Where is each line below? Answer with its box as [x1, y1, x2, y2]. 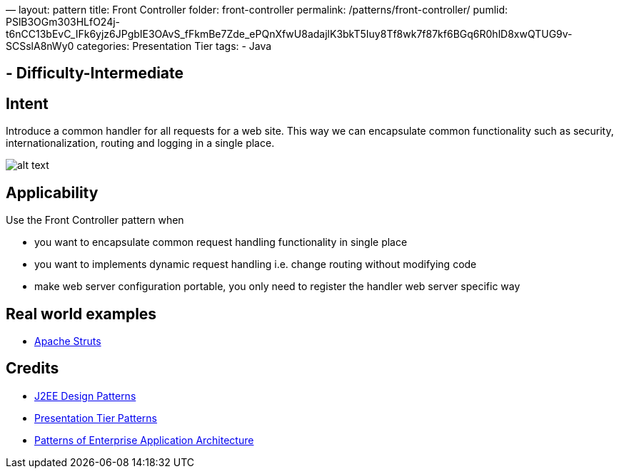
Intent [6, 94, 49, 113]
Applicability [6, 183, 99, 202]
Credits [6, 359, 59, 378]
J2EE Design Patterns [34, 389, 136, 402]
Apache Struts [34, 334, 101, 347]
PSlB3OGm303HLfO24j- [6, 16, 121, 28]
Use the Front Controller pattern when [6, 214, 184, 227]
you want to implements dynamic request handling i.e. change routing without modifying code [34, 258, 477, 271]
